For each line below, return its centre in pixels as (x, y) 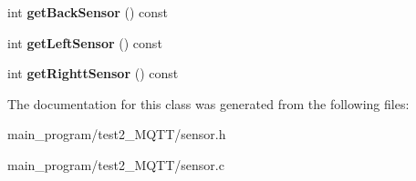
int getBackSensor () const (88, 12)
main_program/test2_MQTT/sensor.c (116, 164)
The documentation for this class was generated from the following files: (208, 103)
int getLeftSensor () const (85, 42)
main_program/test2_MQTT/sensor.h (117, 134)
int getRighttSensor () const (93, 73)
